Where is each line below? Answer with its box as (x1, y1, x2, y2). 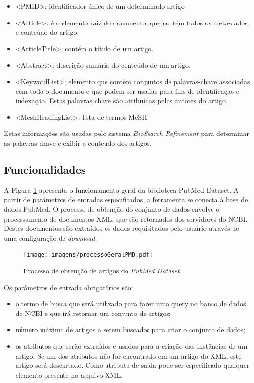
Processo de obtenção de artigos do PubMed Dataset (23, 265, 180, 275)
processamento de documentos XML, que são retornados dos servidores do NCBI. (4, 213, 248, 224)
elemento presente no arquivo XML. (15, 369, 123, 380)
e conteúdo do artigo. (15, 27, 79, 37)
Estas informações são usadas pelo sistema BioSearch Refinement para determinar (4, 128, 250, 138)
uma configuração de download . (4, 232, 97, 243)
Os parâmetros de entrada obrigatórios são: (4, 282, 133, 292)
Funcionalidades (4, 161, 86, 177)
